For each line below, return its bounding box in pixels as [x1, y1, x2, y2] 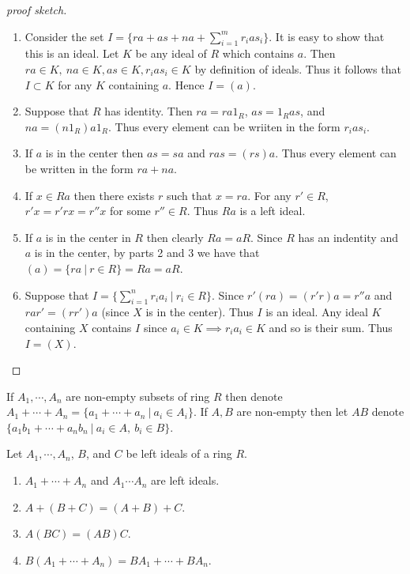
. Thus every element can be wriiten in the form [107, 118, 340, 134]
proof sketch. [6, 2, 67, 17]
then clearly [146, 228, 204, 245]
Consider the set [24, 28, 104, 44]
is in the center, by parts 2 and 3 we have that [34, 244, 260, 261]
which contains [222, 45, 295, 62]
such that [166, 187, 213, 203]
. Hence [168, 76, 205, 93]
